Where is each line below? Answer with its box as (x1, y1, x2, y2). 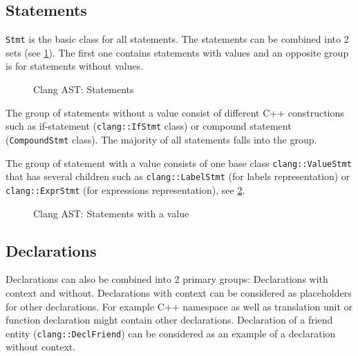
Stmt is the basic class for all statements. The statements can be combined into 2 (6, 32, 349, 46)
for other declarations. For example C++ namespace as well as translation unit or (6, 299, 353, 313)
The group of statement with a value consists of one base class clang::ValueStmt (6, 155, 352, 170)
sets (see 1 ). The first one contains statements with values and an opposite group (6, 45, 349, 59)
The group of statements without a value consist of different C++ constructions (6, 105, 344, 119)
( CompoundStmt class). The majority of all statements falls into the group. (6, 132, 317, 146)
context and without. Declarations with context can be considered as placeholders (6, 285, 352, 299)
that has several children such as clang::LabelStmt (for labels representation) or (6, 169, 350, 184)
